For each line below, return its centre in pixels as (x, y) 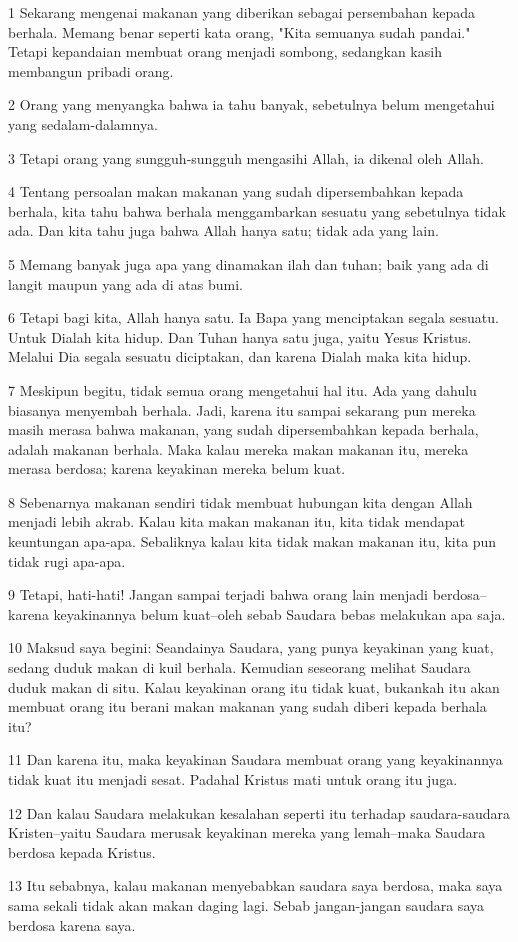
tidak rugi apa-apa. (67, 560)
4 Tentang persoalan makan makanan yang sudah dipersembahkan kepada (236, 191)
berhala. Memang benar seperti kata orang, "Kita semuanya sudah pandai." (239, 31)
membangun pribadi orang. (91, 70)
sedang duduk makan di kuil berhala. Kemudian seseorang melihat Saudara (239, 667)
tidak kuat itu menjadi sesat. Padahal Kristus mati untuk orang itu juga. (233, 779)
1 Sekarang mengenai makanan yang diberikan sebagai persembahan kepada (241, 12)
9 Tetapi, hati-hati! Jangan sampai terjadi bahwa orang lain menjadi (218, 594)
